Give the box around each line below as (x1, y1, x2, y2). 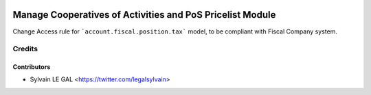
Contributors (12, 63, 51, 71)
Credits (12, 44, 38, 54)
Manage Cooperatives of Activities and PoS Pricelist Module (12, 9, 276, 21)
